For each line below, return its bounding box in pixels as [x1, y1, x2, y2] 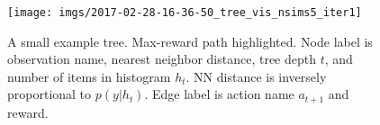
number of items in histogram [7, 67, 171, 85]
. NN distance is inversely [185, 67, 327, 85]
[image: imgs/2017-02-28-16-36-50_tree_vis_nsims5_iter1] [7, 6, 362, 19]
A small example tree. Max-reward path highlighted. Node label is [7, 31, 373, 50]
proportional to [7, 85, 92, 103]
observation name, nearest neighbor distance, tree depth [7, 49, 316, 68]
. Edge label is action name [144, 85, 294, 103]
